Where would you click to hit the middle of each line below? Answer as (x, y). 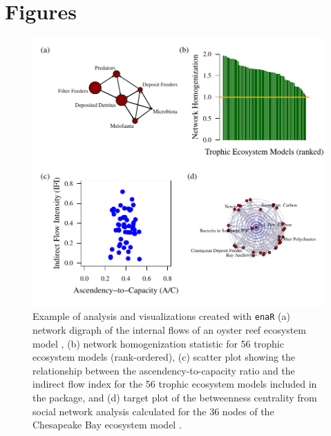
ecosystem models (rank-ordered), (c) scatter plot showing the (164, 357)
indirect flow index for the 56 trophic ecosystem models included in (175, 384)
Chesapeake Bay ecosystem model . (107, 425)
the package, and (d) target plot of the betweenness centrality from (175, 397)
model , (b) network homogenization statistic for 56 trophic (158, 343)
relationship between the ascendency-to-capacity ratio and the (164, 370)
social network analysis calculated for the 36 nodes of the (153, 411)
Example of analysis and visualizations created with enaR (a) (161, 316)
